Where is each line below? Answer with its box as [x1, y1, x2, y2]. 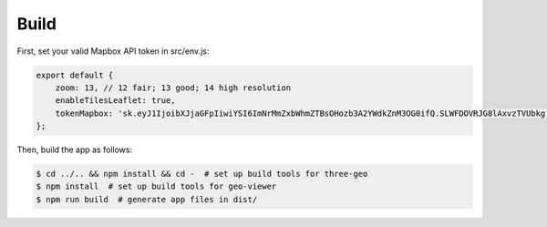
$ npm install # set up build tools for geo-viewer [36, 181, 277, 191]
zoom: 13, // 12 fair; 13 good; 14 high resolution [55, 82, 292, 93]
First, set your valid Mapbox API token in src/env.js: [16, 46, 210, 57]
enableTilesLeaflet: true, [55, 96, 177, 106]
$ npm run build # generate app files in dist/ [36, 194, 258, 204]
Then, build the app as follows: [16, 144, 132, 155]
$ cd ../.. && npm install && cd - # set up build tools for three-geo [36, 169, 368, 180]
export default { [36, 69, 114, 80]
